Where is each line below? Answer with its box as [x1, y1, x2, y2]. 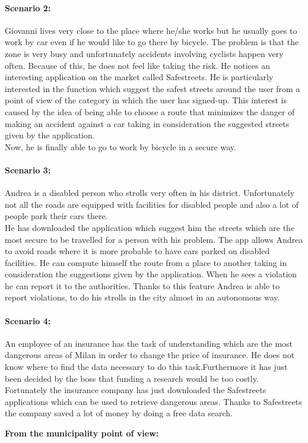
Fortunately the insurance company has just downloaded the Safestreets [5, 384, 266, 396]
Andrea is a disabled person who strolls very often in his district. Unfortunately [5, 186, 295, 199]
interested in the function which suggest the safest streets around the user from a [5, 82, 300, 94]
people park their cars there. [5, 210, 108, 222]
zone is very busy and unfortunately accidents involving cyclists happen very [5, 47, 284, 59]
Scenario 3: [5, 163, 51, 176]
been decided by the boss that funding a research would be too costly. [5, 372, 259, 384]
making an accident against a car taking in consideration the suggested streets [5, 117, 290, 129]
